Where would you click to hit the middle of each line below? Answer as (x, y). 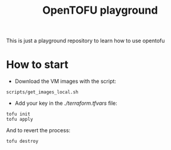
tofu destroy (22, 141)
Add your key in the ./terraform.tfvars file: (66, 103)
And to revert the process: (38, 130)
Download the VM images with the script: (65, 82)
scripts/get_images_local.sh (42, 92)
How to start (37, 65)
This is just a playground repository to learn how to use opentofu (85, 41)
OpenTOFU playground (100, 10)
